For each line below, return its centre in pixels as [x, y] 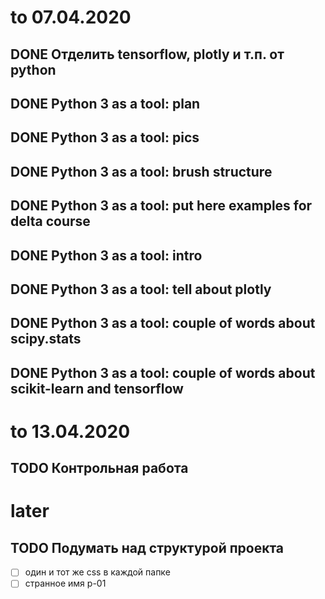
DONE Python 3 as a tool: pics [105, 137]
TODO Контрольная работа [99, 468]
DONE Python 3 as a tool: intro [106, 255]
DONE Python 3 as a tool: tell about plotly [141, 289]
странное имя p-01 [65, 583]
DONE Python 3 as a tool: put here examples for [161, 206]
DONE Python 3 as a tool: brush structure [141, 171]
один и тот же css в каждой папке [97, 572]
